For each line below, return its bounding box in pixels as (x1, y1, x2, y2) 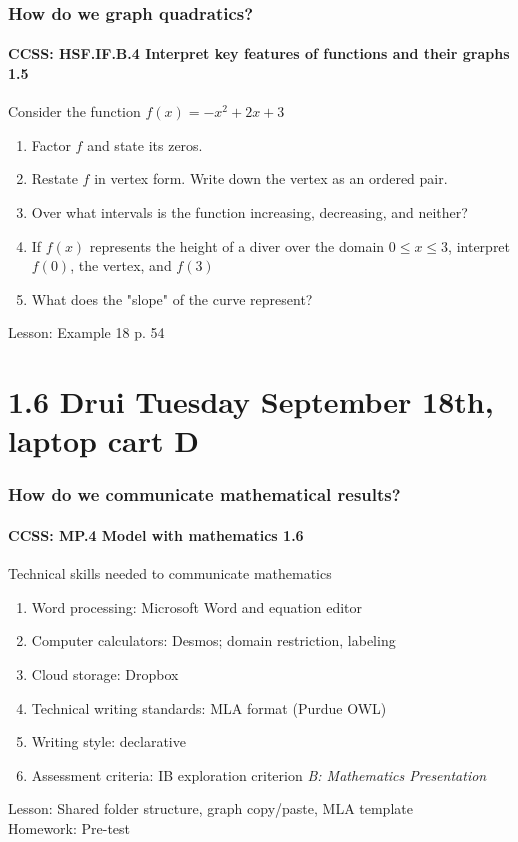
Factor (31, 134, 71, 155)
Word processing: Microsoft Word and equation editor (31, 596, 363, 617)
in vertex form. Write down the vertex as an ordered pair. (94, 168, 448, 189)
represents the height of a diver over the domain (89, 235, 385, 256)
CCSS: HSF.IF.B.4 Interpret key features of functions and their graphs (8, 43, 510, 64)
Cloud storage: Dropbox (31, 663, 179, 684)
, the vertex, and (70, 255, 172, 276)
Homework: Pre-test (8, 817, 131, 838)
